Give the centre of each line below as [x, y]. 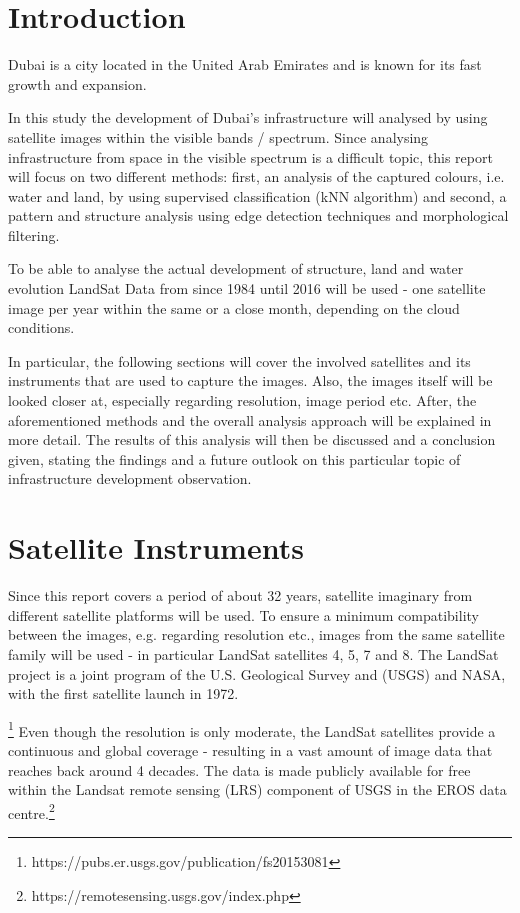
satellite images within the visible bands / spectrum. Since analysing [218, 136]
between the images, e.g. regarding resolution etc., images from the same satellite [256, 634]
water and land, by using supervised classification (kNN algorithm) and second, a [257, 195]
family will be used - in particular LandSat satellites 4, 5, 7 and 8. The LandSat [253, 653]
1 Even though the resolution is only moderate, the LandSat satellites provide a [252, 729]
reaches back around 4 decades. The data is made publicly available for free [239, 769]
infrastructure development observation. [130, 478]
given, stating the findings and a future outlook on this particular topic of [234, 458]
